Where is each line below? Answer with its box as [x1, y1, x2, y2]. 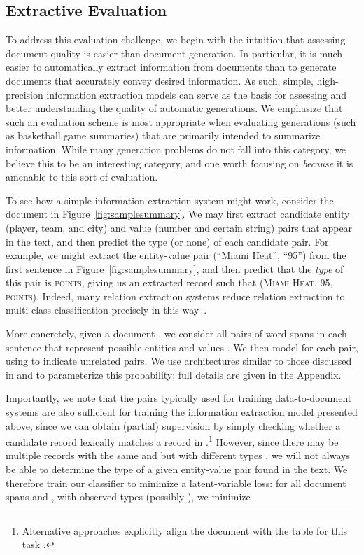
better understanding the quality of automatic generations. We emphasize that [6, 101, 343, 115]
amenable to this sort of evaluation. [6, 169, 158, 184]
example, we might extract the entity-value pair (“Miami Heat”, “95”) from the [6, 248, 346, 262]
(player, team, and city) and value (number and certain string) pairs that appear [6, 220, 353, 234]
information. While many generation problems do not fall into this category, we [6, 141, 346, 156]
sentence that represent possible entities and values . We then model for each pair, [6, 339, 358, 354]
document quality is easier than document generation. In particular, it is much [6, 45, 343, 60]
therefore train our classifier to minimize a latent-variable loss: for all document [6, 475, 346, 490]
